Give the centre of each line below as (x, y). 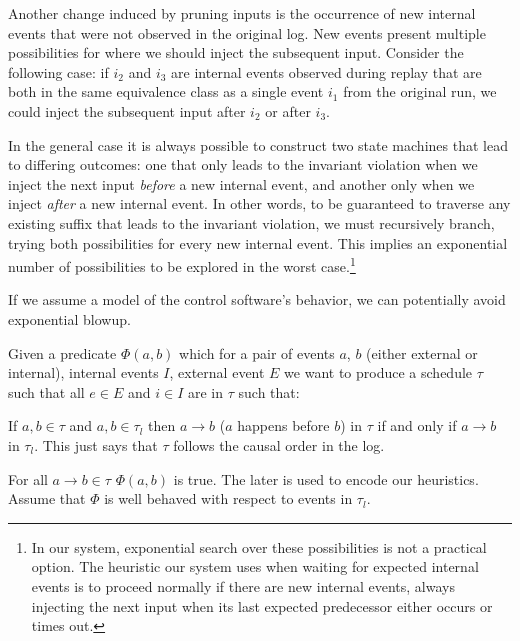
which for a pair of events (257, 352)
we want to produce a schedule (378, 372)
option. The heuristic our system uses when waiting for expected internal (255, 566)
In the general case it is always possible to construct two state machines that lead (258, 144)
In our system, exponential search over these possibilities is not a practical (259, 546)
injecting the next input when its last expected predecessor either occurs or (262, 605)
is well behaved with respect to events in (228, 498)
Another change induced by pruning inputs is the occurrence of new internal (242, 13)
